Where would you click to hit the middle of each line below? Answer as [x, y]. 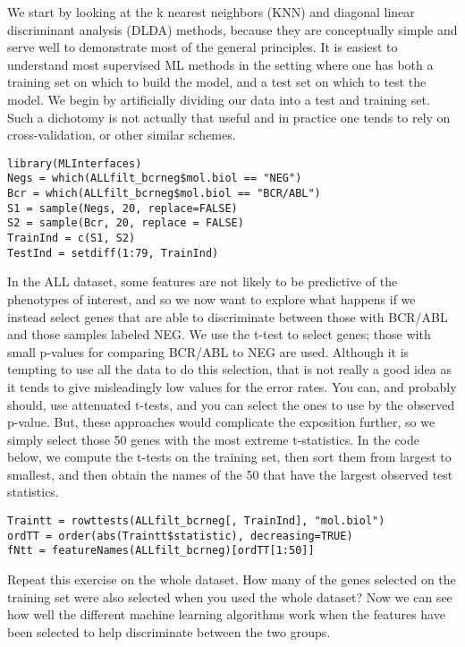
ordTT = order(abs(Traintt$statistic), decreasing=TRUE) [180, 536]
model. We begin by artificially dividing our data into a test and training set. [219, 99]
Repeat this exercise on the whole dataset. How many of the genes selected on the [232, 579]
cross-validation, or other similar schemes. [122, 135]
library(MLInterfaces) [75, 163]
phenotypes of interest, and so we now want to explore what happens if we [211, 298]
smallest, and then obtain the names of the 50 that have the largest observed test [230, 474]
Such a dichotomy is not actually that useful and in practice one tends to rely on [229, 117]
